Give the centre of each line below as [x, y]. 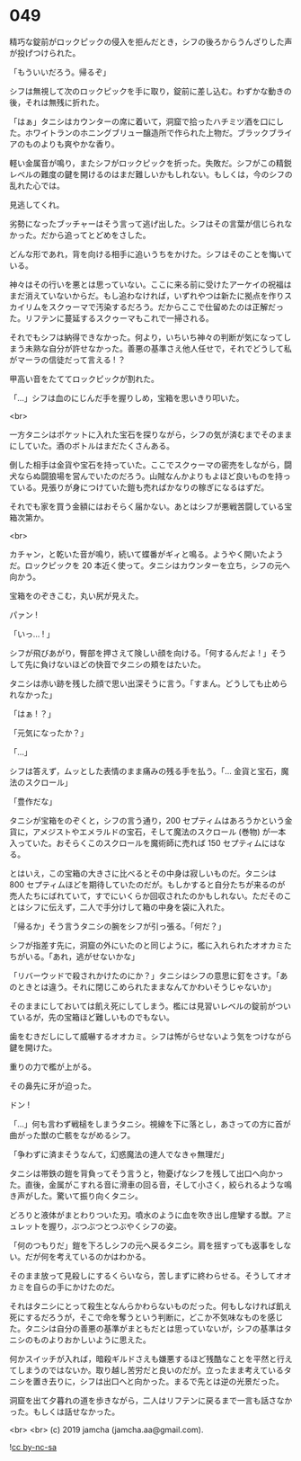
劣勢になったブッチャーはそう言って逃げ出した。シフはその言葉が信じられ [147, 223]
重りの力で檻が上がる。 [53, 1066]
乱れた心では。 [37, 185]
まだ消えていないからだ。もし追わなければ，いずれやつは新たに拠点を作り [147, 295]
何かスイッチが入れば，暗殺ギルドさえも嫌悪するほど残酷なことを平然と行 [147, 1359]
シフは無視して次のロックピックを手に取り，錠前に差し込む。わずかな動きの [150, 91]
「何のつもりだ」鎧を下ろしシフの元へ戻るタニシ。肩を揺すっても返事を [142, 1245]
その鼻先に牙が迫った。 [53, 1085]
